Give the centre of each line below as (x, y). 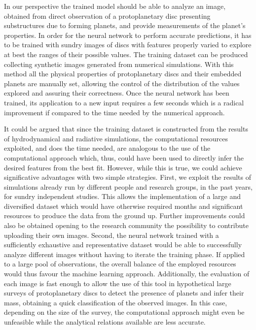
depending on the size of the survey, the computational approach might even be (124, 312)
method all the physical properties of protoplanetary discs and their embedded (123, 74)
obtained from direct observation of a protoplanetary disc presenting (107, 16)
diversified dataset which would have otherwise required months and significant (124, 206)
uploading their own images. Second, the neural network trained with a (111, 235)
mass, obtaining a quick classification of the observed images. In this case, (116, 302)
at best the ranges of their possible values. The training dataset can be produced (126, 54)
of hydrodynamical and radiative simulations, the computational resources (116, 138)
